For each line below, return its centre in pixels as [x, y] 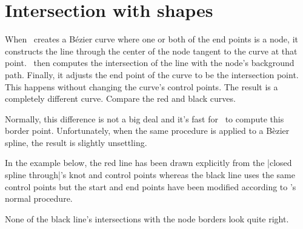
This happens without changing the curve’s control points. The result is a [142, 86]
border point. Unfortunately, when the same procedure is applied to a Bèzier [147, 131]
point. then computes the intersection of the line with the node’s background [150, 63]
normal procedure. [39, 198]
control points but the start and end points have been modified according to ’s [151, 186]
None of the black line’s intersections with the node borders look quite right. [147, 218]
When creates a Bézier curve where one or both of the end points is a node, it [151, 39]
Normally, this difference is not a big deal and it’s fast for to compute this [145, 118]
